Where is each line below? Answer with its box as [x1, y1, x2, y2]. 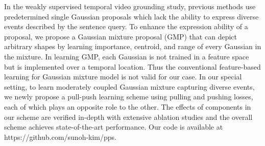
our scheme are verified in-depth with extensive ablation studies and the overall [4, 111, 253, 122]
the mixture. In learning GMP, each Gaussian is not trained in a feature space [4, 51, 249, 61]
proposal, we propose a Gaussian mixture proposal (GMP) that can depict [4, 31, 237, 41]
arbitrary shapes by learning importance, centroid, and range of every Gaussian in [4, 41, 261, 52]
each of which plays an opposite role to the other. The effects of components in [4, 101, 251, 112]
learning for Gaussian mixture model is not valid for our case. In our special [4, 71, 242, 82]
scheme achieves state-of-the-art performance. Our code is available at [4, 121, 223, 132]
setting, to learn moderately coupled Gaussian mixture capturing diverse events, [4, 81, 255, 92]
